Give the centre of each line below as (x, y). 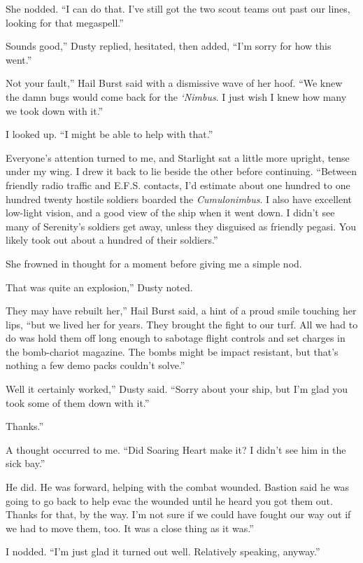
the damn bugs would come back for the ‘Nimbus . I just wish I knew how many (176, 96)
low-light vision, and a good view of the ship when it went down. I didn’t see (170, 213)
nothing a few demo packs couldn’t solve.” (95, 365)
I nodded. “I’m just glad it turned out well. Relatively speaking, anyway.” (163, 551)
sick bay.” (26, 463)
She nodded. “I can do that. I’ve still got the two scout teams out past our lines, (178, 8)
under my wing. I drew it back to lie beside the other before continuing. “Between (181, 171)
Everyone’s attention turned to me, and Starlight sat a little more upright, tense (178, 157)
